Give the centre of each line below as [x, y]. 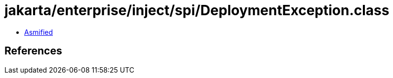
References [33, 51]
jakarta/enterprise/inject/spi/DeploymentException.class [197, 10]
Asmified [39, 32]
